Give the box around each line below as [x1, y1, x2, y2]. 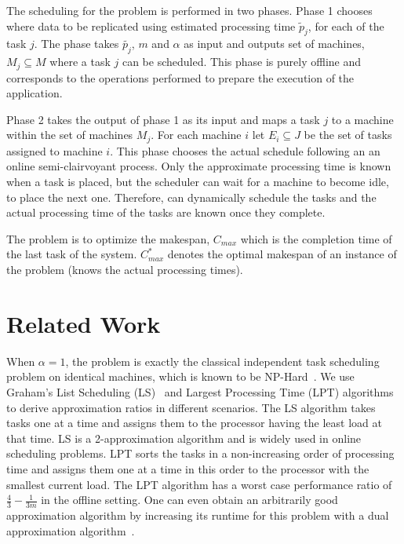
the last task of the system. [6, 246, 137, 262]
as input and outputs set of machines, [184, 35, 365, 52]
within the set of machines [6, 126, 133, 143]
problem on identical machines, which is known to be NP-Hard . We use [6, 368, 355, 385]
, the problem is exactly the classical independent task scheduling [65, 352, 380, 369]
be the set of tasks [304, 126, 392, 143]
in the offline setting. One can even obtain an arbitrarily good [41, 491, 338, 508]
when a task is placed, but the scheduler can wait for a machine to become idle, [6, 173, 389, 190]
